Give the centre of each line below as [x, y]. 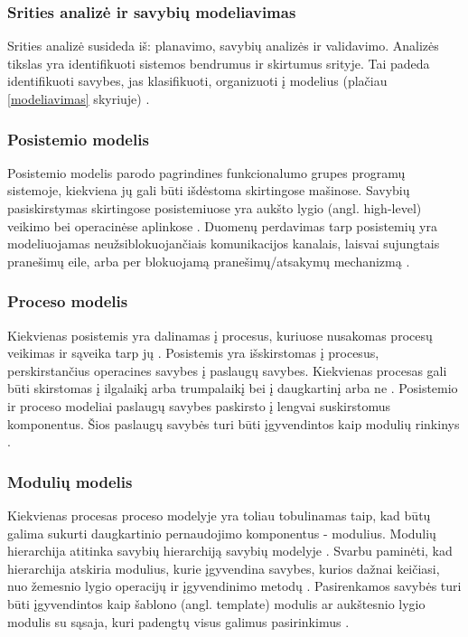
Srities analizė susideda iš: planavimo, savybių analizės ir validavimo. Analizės [223, 46]
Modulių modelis [70, 481]
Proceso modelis [68, 301]
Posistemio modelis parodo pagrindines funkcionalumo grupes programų [206, 172]
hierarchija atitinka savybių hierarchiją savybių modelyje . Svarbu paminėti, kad [230, 551]
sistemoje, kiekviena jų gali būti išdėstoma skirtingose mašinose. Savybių [209, 190]
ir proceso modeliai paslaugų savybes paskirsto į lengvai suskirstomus [199, 405]
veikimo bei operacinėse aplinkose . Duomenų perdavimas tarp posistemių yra [222, 225]
